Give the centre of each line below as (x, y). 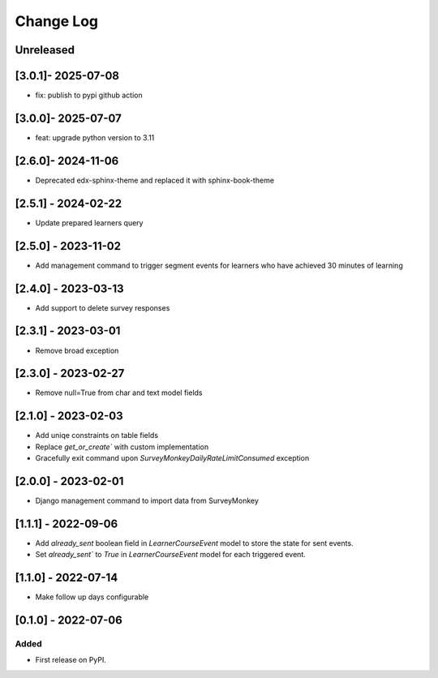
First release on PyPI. (71, 660)
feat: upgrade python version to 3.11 (95, 137)
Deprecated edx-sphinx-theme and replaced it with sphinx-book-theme (155, 180)
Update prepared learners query (89, 222)
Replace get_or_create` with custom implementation (122, 447)
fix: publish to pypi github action (89, 95)
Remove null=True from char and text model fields (119, 393)
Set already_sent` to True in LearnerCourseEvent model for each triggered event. (170, 555)
